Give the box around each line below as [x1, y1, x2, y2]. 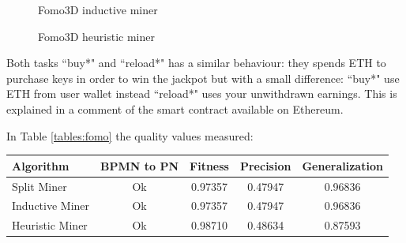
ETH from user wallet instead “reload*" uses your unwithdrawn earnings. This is [6, 85, 397, 102]
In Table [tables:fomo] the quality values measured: [6, 127, 254, 144]
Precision [239, 157, 291, 174]
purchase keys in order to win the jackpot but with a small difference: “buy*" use [6, 69, 400, 86]
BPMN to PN [100, 157, 179, 174]
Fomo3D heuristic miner [38, 28, 155, 44]
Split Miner [12, 178, 67, 194]
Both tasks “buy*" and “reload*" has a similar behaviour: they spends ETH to [6, 54, 386, 71]
